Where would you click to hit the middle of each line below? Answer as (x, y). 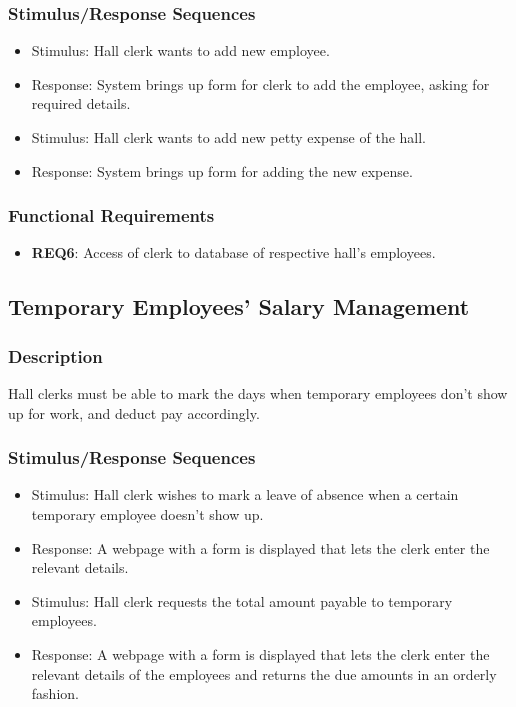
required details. (81, 103)
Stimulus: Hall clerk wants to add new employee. (180, 50)
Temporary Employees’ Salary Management (239, 306)
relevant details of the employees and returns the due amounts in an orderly (264, 673)
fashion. (55, 693)
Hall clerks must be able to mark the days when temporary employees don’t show (258, 393)
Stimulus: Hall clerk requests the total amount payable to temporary (242, 600)
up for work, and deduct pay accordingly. (134, 412)
